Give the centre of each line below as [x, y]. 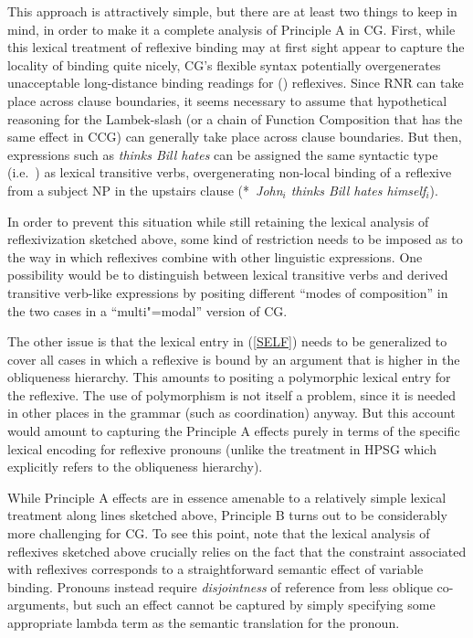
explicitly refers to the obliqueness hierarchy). [135, 467]
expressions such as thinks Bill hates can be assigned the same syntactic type [223, 154]
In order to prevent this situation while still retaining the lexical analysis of [218, 221]
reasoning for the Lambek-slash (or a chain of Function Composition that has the [235, 118]
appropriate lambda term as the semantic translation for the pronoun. [204, 622]
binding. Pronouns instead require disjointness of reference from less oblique [220, 586]
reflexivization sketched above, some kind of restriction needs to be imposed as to [235, 239]
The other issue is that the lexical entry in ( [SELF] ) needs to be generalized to [227, 341]
